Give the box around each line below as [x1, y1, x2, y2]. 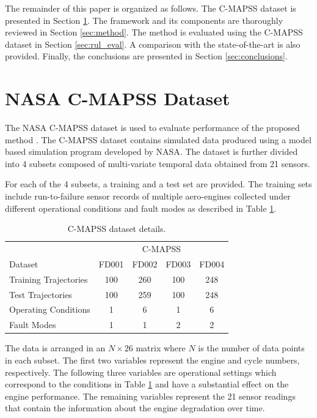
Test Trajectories [9, 288, 72, 300]
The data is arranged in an [5, 341, 106, 354]
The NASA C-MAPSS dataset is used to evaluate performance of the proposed [5, 121, 300, 134]
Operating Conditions [9, 303, 90, 316]
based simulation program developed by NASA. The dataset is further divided [5, 145, 298, 158]
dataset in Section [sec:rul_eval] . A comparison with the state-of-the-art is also [5, 37, 301, 50]
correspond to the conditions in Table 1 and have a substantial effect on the [5, 378, 289, 390]
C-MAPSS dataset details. [67, 222, 166, 235]
